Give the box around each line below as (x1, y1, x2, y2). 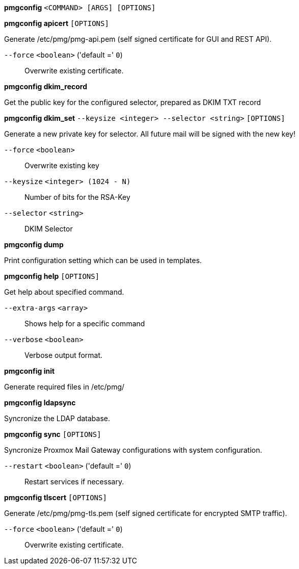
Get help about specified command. (4, 288, 124, 296)
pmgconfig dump (4, 240, 64, 249)
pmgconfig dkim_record (4, 82, 87, 91)
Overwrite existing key (24, 161, 99, 170)
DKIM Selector (24, 224, 73, 233)
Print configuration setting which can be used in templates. (4, 256, 202, 265)
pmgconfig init (4, 367, 55, 375)
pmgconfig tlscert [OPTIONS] (4, 493, 107, 502)
